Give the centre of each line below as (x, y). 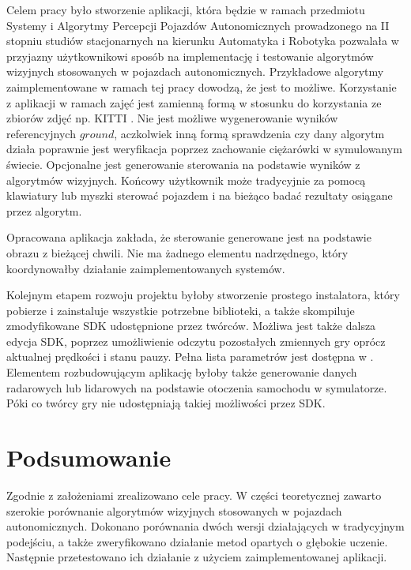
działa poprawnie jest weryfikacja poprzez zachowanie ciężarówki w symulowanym (204, 149)
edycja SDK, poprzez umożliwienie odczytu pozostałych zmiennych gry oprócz (196, 341)
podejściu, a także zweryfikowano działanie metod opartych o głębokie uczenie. (197, 541)
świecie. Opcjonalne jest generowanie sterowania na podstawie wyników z (183, 164)
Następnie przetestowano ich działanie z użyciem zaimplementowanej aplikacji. (197, 557)
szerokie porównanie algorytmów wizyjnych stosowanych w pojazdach (174, 510)
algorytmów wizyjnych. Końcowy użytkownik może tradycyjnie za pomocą (186, 180)
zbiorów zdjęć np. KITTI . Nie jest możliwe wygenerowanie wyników (172, 118)
